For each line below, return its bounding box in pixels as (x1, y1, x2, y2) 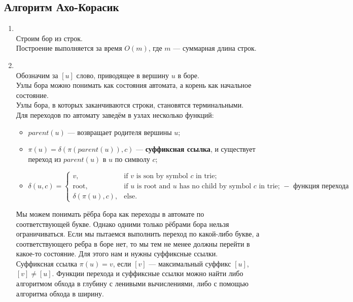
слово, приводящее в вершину (76, 70, 169, 80)
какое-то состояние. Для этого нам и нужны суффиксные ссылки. (16, 248, 218, 259)
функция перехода (293, 182, 349, 190)
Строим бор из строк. (16, 32, 83, 43)
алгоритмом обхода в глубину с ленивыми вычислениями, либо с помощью (16, 278, 249, 289)
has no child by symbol (179, 182, 252, 190)
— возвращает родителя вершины (67, 126, 172, 137)
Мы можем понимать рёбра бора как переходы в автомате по (16, 208, 204, 219)
